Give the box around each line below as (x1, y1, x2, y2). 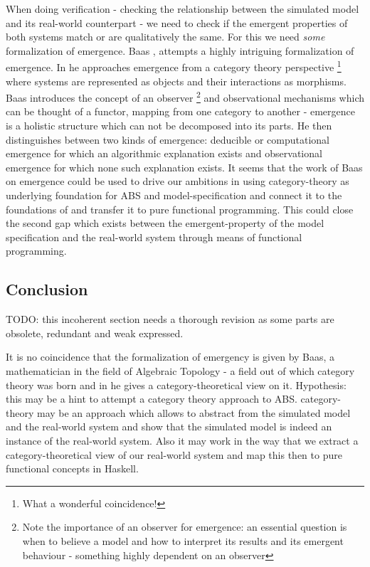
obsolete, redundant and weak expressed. (6, 325, 184, 340)
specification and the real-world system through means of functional (6, 229, 302, 244)
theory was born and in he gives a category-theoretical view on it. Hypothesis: (6, 377, 347, 392)
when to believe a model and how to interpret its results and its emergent (22, 533, 344, 548)
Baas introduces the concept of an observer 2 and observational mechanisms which (6, 88, 365, 105)
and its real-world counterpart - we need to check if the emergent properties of (6, 15, 348, 30)
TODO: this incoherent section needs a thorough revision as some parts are (6, 312, 334, 327)
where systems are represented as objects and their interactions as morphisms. (6, 73, 347, 88)
